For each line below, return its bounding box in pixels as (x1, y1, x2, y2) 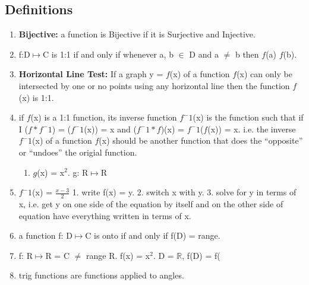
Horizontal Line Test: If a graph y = (18, 68, 163, 80)
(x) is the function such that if (193, 111, 304, 123)
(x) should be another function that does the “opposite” (99, 134, 303, 147)
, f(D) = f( (182, 249, 220, 261)
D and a (189, 47, 219, 60)
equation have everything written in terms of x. (18, 209, 191, 221)
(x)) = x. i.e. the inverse (207, 122, 296, 135)
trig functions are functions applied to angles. (18, 269, 184, 281)
